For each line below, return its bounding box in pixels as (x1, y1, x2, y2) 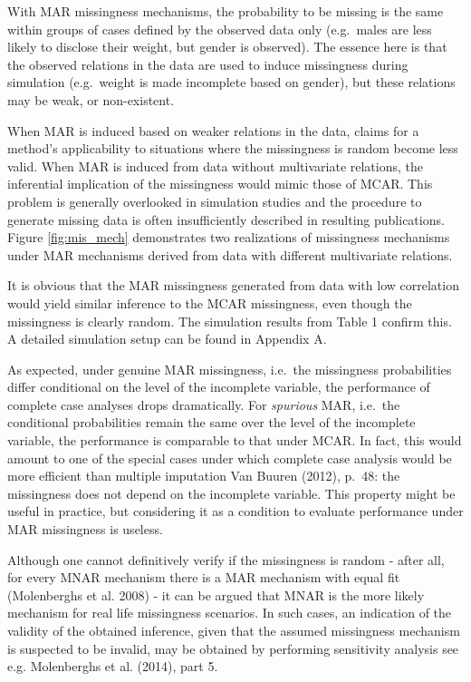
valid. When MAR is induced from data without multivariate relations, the (7, 156, 424, 175)
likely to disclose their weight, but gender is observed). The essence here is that (7, 37, 447, 56)
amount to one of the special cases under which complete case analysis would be (7, 448, 452, 467)
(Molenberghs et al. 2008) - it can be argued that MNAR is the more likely (7, 585, 425, 604)
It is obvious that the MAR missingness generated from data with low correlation (7, 276, 459, 295)
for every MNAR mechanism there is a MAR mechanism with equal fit (7, 568, 400, 587)
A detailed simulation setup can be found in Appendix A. (7, 329, 327, 348)
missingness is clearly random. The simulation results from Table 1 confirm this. (7, 311, 452, 330)
